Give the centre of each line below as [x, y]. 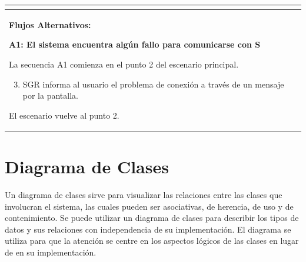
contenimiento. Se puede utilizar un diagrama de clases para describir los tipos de [152, 218]
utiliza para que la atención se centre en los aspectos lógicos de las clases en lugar [152, 241]
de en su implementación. [51, 252]
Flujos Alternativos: [50, 24]
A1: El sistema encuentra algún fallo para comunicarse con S [135, 44]
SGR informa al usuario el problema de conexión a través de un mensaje [153, 84]
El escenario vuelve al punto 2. [64, 115]
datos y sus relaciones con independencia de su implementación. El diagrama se [148, 229]
